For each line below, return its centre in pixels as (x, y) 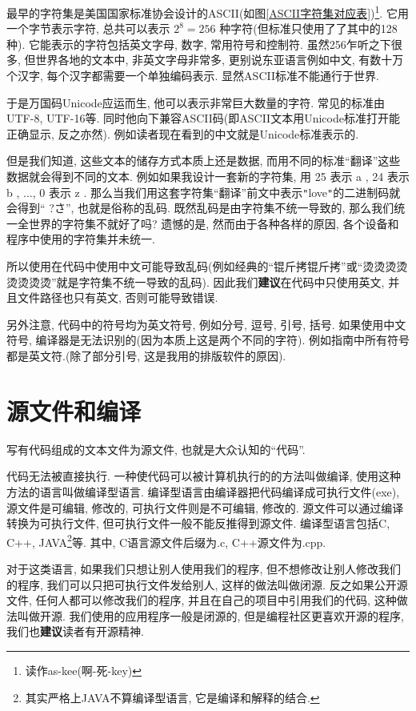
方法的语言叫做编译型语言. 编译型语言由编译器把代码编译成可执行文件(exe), (203, 491)
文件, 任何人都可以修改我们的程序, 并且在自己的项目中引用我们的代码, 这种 (202, 600)
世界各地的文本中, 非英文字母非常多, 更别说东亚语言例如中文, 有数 (208, 60)
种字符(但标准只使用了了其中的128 (308, 28)
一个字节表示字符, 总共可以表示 (88, 28)
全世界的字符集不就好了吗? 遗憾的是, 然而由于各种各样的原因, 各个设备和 (208, 223)
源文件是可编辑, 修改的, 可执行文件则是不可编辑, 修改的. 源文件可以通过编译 (205, 507)
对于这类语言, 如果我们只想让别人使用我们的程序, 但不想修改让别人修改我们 (204, 568)
